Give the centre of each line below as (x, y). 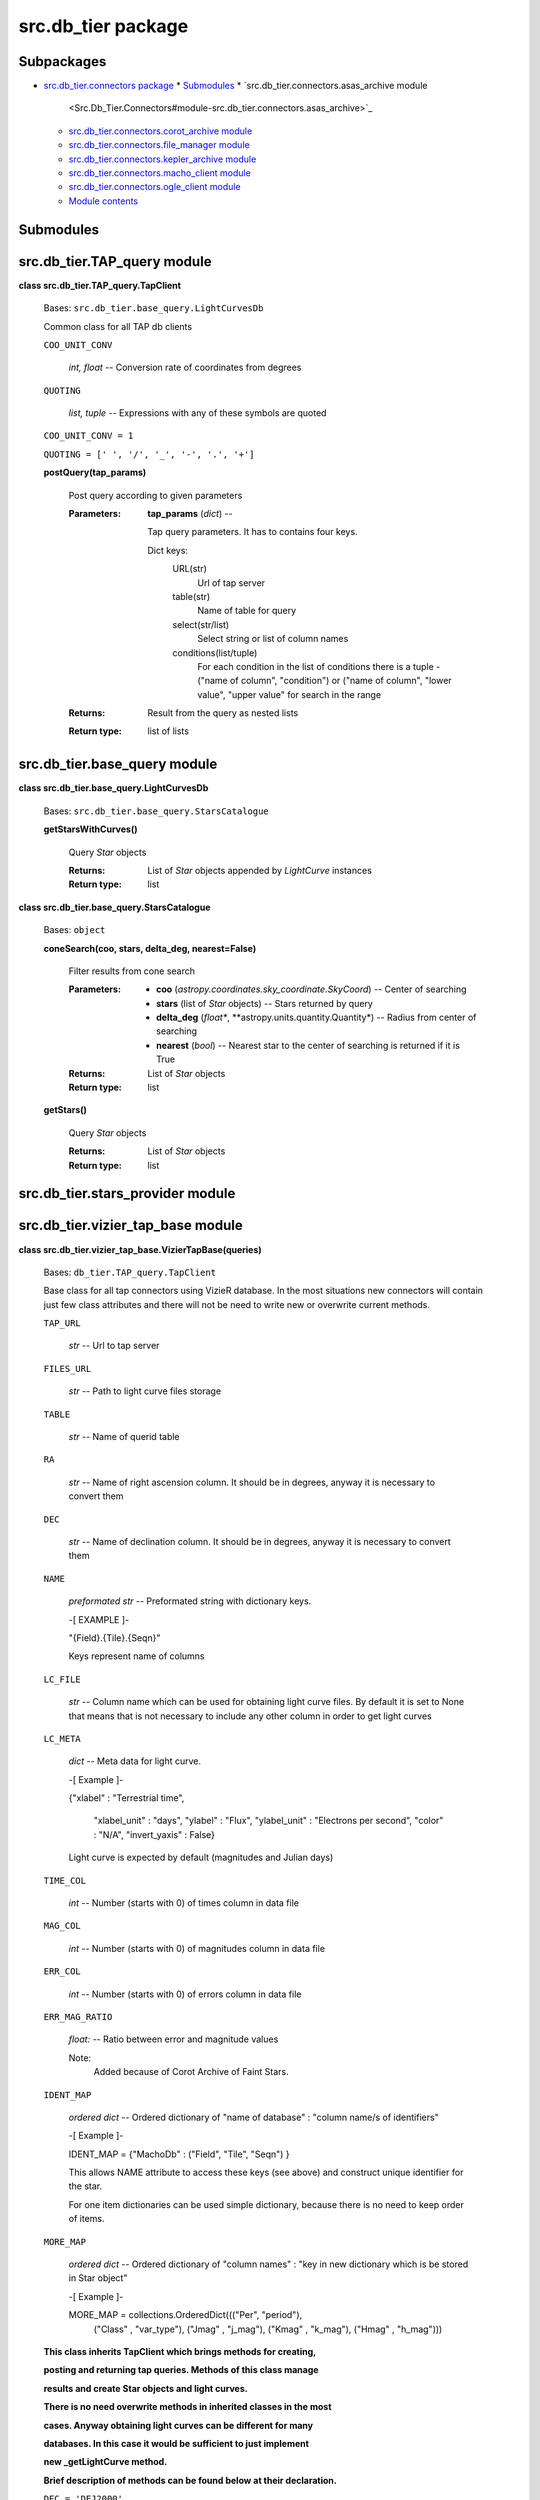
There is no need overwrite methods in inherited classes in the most (187, 2407)
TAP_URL (62, 1323)
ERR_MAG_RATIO (78, 2016)
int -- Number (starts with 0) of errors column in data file (185, 1994)
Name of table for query (247, 611)
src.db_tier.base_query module (118, 764)
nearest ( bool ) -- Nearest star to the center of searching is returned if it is (308, 1045)
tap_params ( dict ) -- (190, 514)
